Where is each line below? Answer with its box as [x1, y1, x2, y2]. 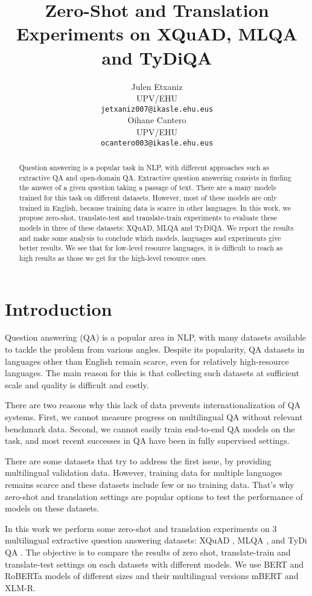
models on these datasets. [5, 502, 100, 514]
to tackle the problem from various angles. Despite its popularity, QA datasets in [5, 343, 305, 356]
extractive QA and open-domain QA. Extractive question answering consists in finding [19, 172, 291, 182]
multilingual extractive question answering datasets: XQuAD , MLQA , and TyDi [5, 534, 307, 546]
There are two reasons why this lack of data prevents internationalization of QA [5, 399, 301, 411]
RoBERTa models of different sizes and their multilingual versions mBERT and [5, 569, 299, 582]
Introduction [5, 296, 112, 321]
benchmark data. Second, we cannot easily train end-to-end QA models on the [5, 422, 295, 435]
